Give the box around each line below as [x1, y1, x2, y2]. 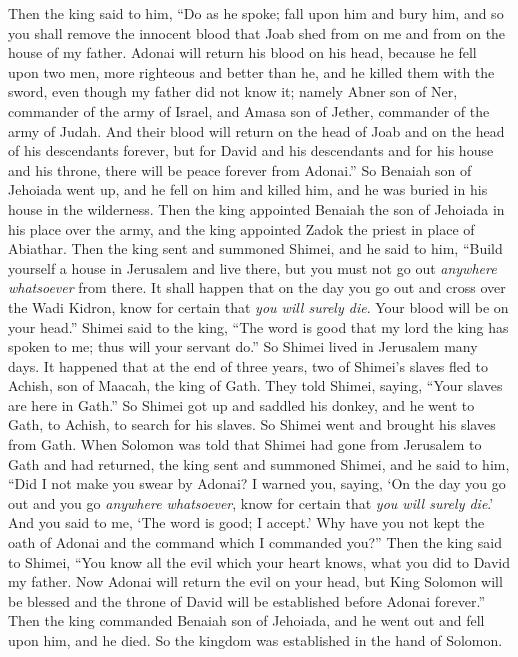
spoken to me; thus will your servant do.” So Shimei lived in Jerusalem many [8, 336, 478, 357]
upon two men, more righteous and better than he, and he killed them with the [8, 61, 495, 82]
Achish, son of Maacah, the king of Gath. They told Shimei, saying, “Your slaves [8, 375, 503, 396]
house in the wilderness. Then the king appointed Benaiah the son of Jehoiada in [8, 198, 505, 219]
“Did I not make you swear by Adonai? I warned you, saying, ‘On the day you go [8, 473, 506, 494]
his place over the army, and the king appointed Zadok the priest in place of [8, 218, 475, 239]
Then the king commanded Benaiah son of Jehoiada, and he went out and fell [8, 610, 485, 631]
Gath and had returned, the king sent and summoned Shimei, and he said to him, [8, 453, 510, 474]
